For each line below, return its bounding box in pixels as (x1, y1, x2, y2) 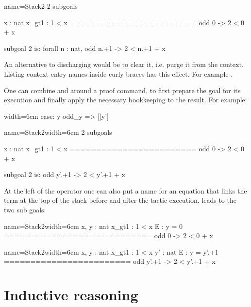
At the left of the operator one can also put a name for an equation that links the (4, 185, 247, 195)
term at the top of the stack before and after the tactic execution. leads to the (4, 195, 236, 205)
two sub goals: (4, 204, 46, 214)
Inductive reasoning (4, 285, 138, 305)
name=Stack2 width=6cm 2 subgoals (4, 127, 112, 137)
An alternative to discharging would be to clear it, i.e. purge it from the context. (4, 59, 244, 69)
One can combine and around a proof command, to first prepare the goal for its (4, 85, 241, 95)
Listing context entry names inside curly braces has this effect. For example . (4, 68, 233, 79)
